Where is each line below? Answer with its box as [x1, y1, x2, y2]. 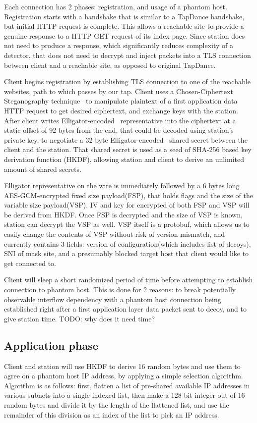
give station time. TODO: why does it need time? [4, 313, 155, 323]
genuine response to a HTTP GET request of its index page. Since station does [4, 30, 245, 41]
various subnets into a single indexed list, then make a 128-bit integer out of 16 [4, 390, 245, 400]
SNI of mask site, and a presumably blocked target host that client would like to [4, 248, 249, 259]
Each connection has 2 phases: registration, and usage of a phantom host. [4, 1, 227, 11]
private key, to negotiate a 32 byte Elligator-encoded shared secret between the [4, 134, 248, 145]
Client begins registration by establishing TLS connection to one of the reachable [4, 76, 251, 87]
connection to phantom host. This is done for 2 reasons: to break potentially [4, 284, 236, 295]
